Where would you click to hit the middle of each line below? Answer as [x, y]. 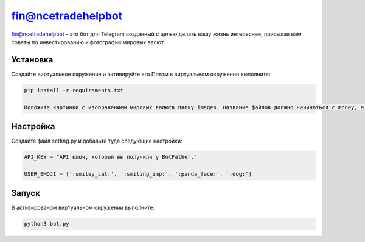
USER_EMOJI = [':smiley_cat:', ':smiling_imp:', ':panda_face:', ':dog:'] [138, 174]
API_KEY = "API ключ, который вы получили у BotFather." [111, 157]
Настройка [33, 126]
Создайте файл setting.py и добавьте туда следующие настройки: [97, 141]
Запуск [26, 193]
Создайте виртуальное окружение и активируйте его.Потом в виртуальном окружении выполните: [141, 74]
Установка [32, 60]
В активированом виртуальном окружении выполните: [83, 208]
